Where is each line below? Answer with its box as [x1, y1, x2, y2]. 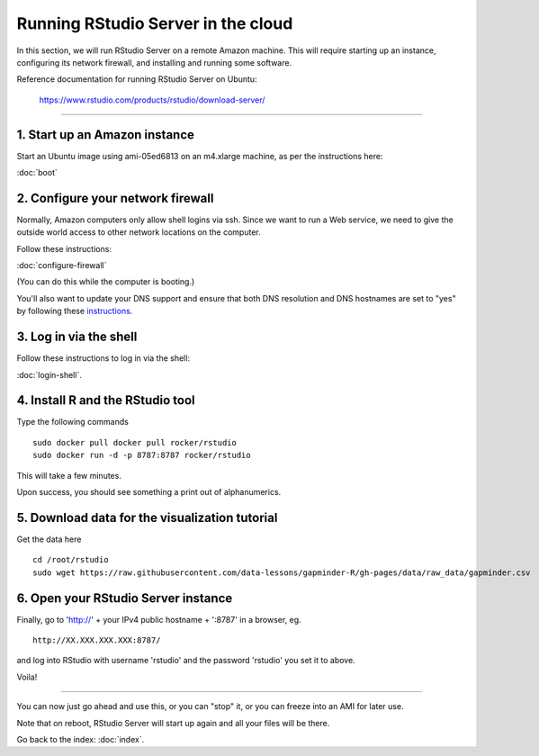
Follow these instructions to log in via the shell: [16, 353, 191, 364]
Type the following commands [16, 417, 130, 427]
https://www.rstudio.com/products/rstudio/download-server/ [39, 94, 265, 105]
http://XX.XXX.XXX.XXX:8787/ [32, 635, 161, 645]
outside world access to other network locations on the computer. [16, 227, 261, 238]
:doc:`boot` [16, 167, 58, 178]
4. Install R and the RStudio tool [16, 392, 195, 409]
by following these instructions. [16, 306, 133, 317]
